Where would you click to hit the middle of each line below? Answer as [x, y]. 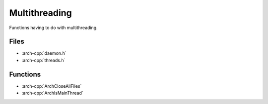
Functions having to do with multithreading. [53, 28]
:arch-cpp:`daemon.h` [44, 53]
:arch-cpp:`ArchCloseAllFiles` [52, 86]
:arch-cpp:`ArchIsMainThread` [53, 93]
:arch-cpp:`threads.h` [43, 60]
